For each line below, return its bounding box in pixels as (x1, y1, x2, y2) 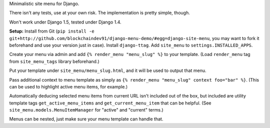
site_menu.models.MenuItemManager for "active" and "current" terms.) (9, 107, 163, 113)
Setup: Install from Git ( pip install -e (9, 28, 94, 34)
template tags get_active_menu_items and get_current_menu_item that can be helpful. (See (9, 100, 211, 106)
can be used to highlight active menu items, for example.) (9, 83, 127, 89)
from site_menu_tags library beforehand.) (9, 58, 99, 64)
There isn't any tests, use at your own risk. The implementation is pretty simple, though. (9, 10, 190, 16)
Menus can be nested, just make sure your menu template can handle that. (9, 116, 163, 122)
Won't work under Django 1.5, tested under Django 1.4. (9, 19, 122, 25)
